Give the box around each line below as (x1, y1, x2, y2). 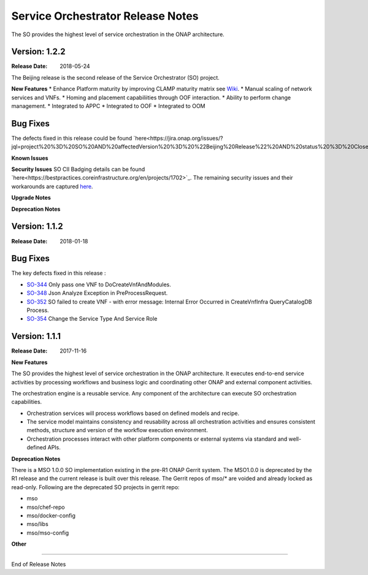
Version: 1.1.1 (11, 331, 61, 341)
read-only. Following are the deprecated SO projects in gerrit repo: (11, 483, 180, 490)
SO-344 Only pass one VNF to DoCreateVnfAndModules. (26, 281, 171, 288)
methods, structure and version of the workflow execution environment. (26, 427, 209, 434)
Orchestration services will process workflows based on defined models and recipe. (26, 409, 239, 417)
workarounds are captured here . (11, 183, 93, 190)
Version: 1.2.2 (11, 47, 66, 57)
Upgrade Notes (11, 194, 52, 202)
